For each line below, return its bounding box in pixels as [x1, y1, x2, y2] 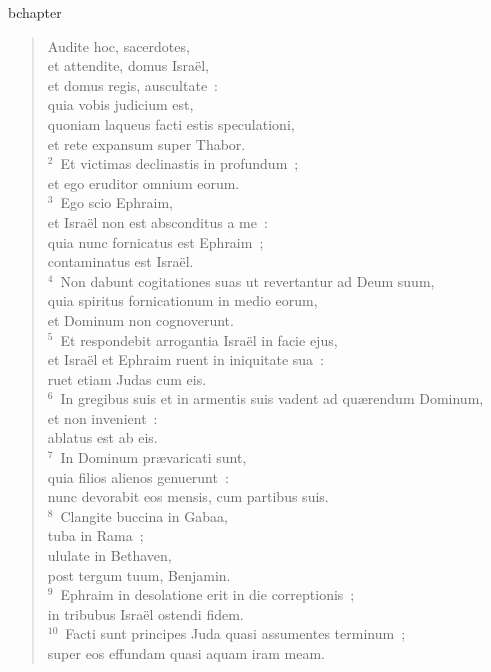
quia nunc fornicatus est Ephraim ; [47, 231, 264, 252]
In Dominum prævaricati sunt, [60, 447, 247, 468]
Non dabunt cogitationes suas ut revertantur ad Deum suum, [60, 270, 435, 291]
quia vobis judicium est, [47, 94, 194, 115]
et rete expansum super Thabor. [47, 133, 246, 154]
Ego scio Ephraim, [60, 192, 174, 213]
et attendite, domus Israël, [47, 55, 209, 76]
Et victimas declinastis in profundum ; [60, 153, 299, 174]
